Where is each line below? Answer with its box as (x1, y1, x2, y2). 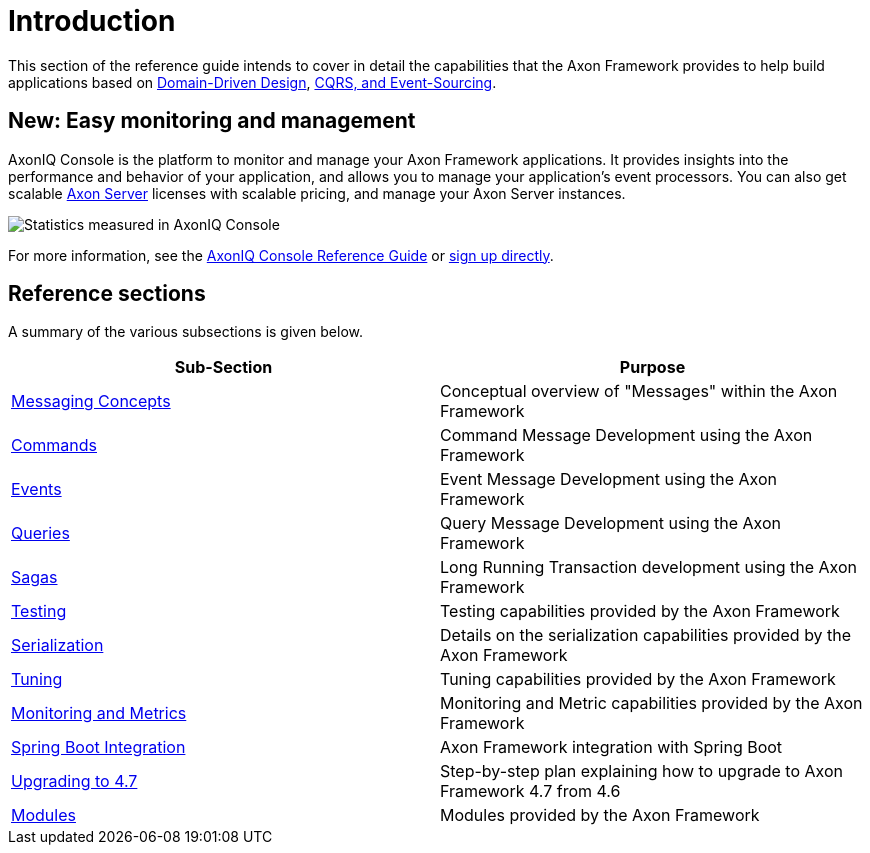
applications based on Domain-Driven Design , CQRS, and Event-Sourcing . (8, 73, 497, 91)
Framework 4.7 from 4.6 (440, 781, 621, 802)
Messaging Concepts (11, 391, 171, 412)
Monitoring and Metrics (11, 703, 187, 724)
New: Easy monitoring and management (8, 108, 416, 134)
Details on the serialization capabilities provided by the (440, 625, 852, 646)
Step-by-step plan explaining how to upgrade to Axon (440, 761, 843, 782)
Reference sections (8, 281, 206, 307)
